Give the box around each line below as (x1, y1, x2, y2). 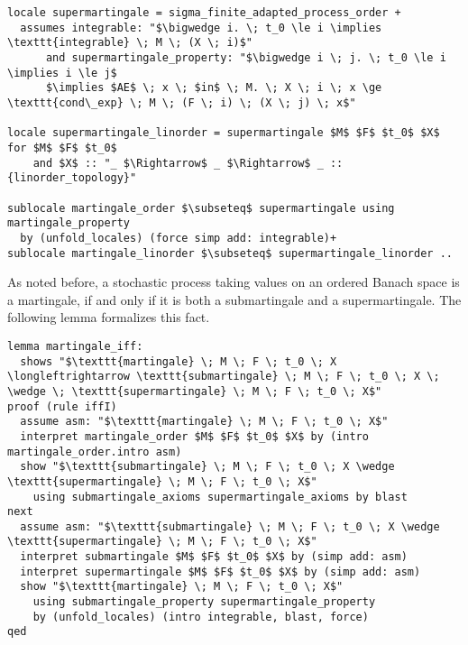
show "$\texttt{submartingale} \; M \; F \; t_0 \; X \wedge (20, 460, 395, 474)
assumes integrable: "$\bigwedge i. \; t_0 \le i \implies (20, 21, 382, 34)
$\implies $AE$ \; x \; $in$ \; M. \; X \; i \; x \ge (45, 81, 382, 95)
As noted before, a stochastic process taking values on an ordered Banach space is (7, 272, 460, 291)
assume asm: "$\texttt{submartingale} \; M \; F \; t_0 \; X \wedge (20, 520, 440, 533)
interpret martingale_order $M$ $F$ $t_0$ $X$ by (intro (20, 429, 369, 443)
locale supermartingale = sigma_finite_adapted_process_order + (7, 6, 401, 19)
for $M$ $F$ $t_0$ (7, 141, 117, 154)
